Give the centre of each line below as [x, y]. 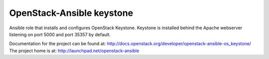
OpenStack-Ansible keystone [71, 13]
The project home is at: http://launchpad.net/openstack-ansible [74, 51]
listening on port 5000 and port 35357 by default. [60, 34]
